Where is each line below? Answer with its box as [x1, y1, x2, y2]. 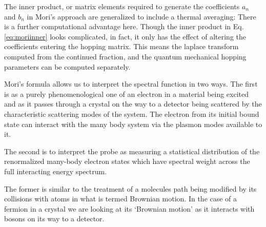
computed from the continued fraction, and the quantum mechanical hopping [4, 51, 247, 61]
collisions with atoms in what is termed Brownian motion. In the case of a [4, 193, 237, 204]
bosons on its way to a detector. [4, 213, 105, 224]
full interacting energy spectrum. [4, 166, 107, 176]
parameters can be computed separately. [4, 61, 131, 72]
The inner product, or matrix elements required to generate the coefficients [4, 1, 240, 11]
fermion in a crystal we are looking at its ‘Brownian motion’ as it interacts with [4, 203, 255, 214]
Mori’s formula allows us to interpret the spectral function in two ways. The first [4, 78, 258, 89]
